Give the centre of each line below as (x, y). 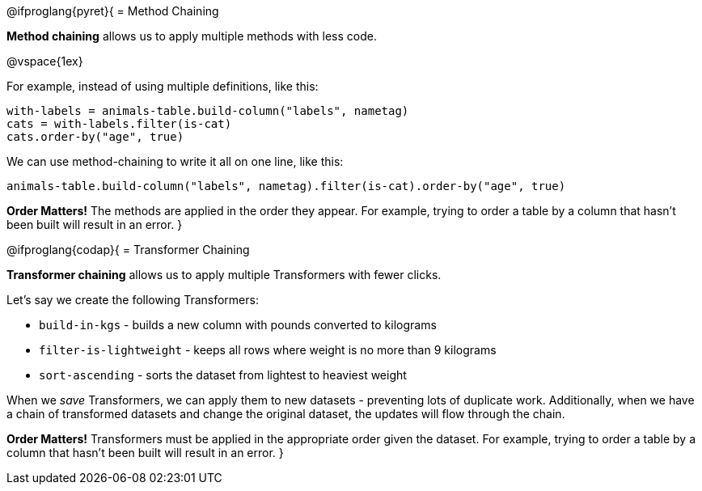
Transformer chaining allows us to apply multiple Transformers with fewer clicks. (224, 275)
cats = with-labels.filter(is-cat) (119, 124)
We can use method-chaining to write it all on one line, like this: (175, 161)
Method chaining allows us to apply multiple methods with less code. (192, 36)
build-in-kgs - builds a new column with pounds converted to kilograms (238, 325)
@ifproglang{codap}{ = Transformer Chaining (128, 250)
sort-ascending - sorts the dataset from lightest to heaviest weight (223, 375)
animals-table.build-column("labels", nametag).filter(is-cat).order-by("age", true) (286, 186)
